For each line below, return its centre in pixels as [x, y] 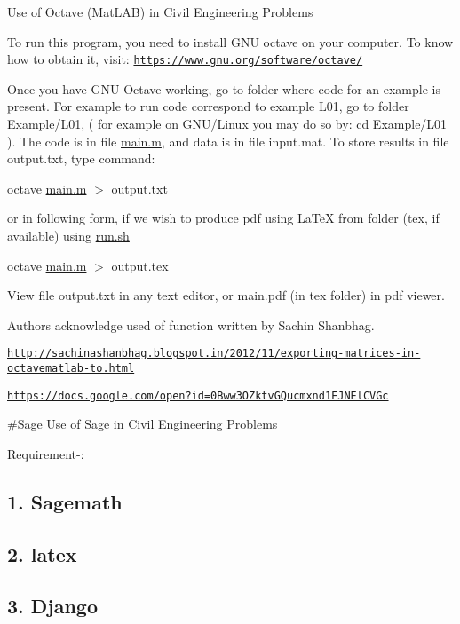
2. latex [42, 553]
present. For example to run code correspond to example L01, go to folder [208, 106]
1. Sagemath [65, 501]
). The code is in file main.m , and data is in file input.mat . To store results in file [228, 141]
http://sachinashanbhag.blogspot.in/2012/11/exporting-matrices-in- [214, 354]
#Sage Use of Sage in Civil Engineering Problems [143, 424]
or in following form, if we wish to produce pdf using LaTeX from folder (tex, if [223, 218]
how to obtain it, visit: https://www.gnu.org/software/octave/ [185, 59]
